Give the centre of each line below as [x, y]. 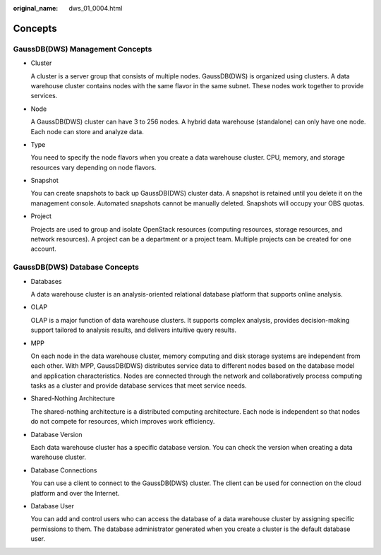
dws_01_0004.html [96, 8]
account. [43, 249]
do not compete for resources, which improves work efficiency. [123, 422]
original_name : [36, 8]
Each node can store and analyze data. [87, 131]
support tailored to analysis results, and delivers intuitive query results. [133, 330]
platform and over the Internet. [75, 493]
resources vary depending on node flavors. [93, 167]
